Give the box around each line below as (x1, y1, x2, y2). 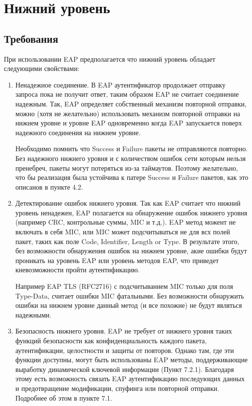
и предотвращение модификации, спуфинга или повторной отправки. (15, 383, 219, 393)
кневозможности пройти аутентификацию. (15, 265, 140, 275)
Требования (4, 31, 58, 46)
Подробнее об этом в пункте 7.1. (15, 392, 112, 403)
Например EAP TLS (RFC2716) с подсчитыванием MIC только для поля (15, 281, 233, 291)
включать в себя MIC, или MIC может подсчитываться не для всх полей (15, 227, 230, 237)
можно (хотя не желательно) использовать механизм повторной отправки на (15, 108, 240, 118)
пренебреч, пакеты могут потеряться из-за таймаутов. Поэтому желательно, (15, 162, 238, 173)
